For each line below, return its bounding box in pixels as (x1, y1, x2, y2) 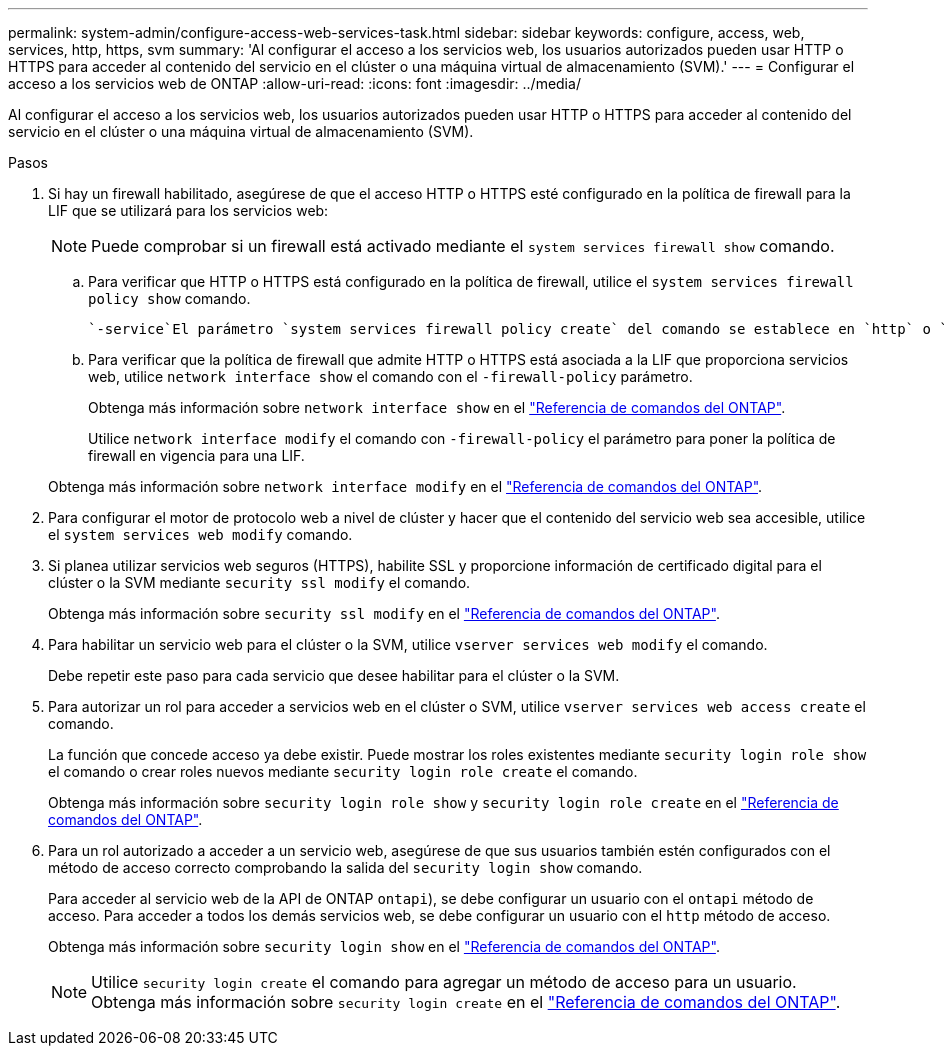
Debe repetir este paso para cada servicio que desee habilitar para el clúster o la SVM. (48, 667, 620, 684)
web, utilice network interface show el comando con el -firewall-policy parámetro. (88, 368, 693, 385)
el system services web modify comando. (48, 526, 353, 543)
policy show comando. (88, 290, 251, 307)
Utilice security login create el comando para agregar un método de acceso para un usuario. (91, 972, 797, 992)
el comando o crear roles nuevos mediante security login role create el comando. (48, 763, 638, 780)
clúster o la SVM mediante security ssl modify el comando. (48, 574, 471, 591)
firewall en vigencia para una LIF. (88, 447, 305, 464)
